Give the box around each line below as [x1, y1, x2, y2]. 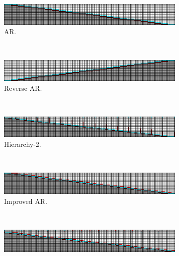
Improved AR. [4, 195, 47, 206]
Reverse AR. [4, 82, 42, 93]
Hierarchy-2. [4, 138, 41, 149]
